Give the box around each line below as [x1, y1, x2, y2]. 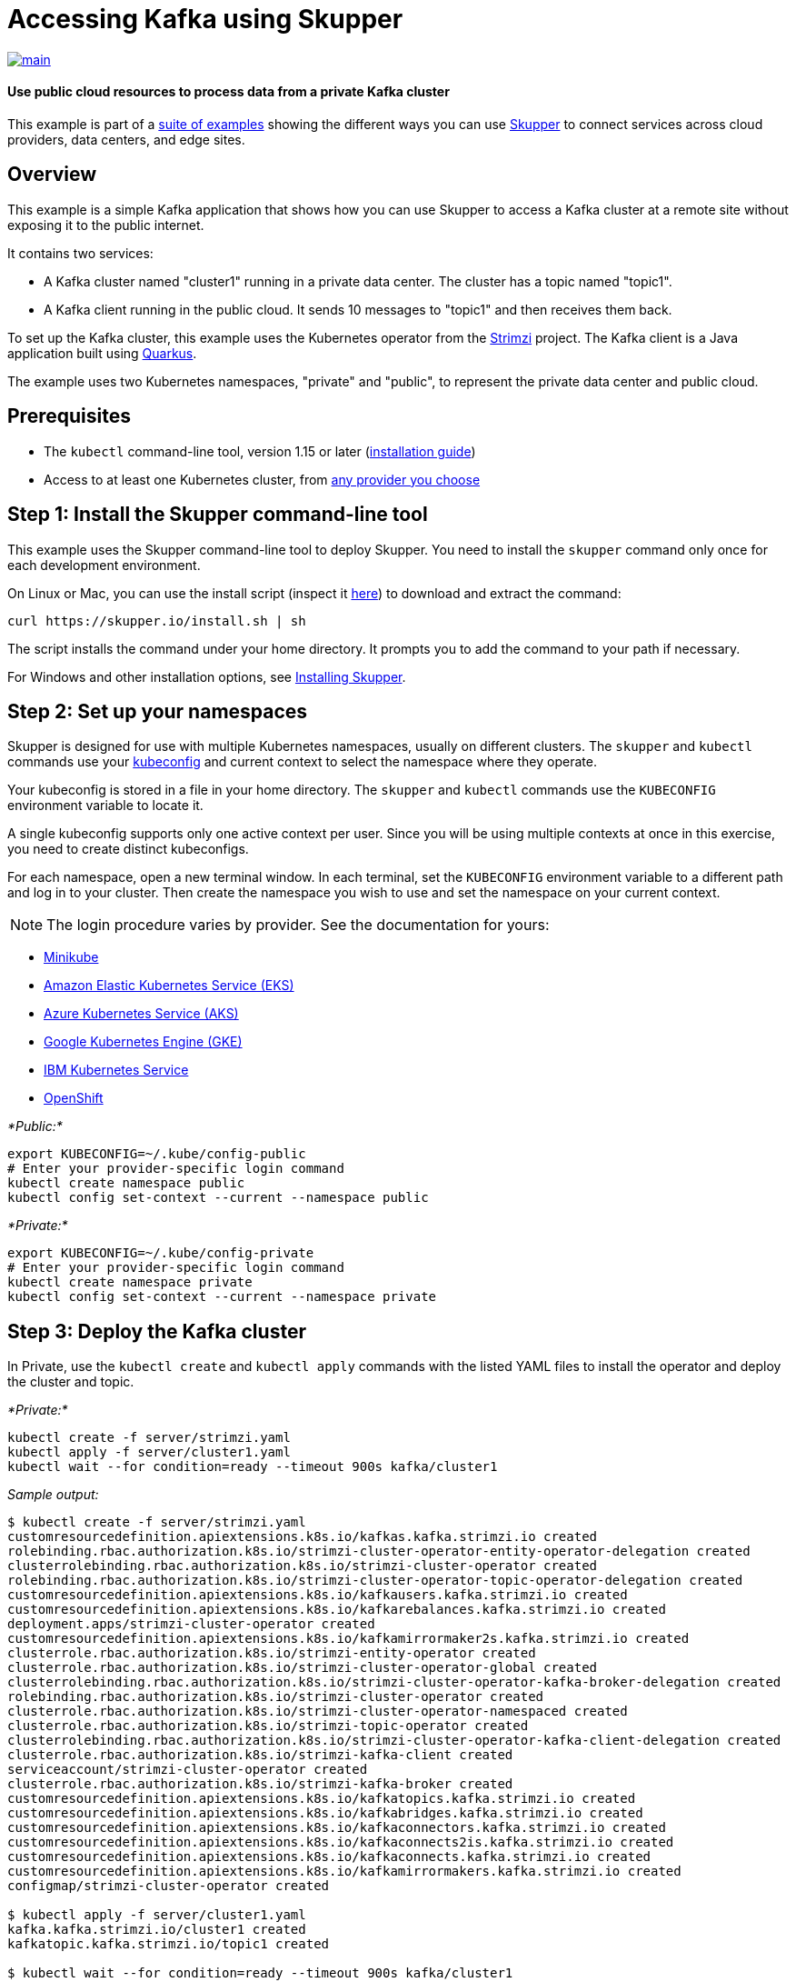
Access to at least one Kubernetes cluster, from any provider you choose [44, 471, 481, 487]
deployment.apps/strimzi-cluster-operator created [7, 1617, 375, 1632]
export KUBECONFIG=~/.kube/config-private [7, 1246, 314, 1261]
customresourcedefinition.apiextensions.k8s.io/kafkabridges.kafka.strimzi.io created [7, 1806, 643, 1821]
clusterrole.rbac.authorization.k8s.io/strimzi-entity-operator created [7, 1646, 536, 1661]
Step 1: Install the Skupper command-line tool [7, 503, 428, 526]
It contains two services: [7, 245, 154, 261]
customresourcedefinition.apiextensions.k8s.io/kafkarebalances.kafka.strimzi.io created [7, 1602, 666, 1617]
